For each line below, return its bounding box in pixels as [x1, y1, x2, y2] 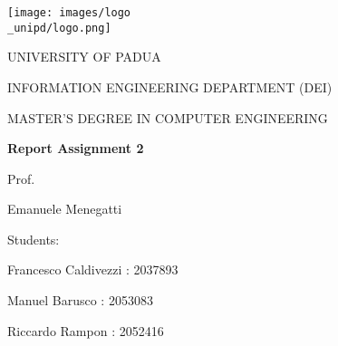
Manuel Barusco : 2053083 [7, 291, 153, 310]
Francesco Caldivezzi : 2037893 [7, 260, 179, 279]
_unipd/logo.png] [7, 21, 111, 34]
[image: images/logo [7, 6, 131, 19]
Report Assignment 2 [7, 139, 144, 158]
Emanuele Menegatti [7, 199, 122, 218]
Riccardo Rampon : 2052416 [7, 321, 164, 340]
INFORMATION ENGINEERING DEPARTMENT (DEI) [7, 77, 333, 96]
